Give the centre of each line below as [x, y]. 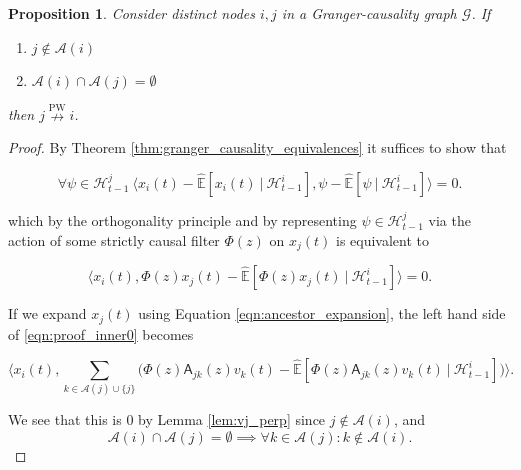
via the [449, 220]
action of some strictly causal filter [114, 239]
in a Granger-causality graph [369, 13]
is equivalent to [382, 239]
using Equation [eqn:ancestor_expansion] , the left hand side [322, 313]
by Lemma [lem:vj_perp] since [232, 419]
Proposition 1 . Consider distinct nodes [131, 13]
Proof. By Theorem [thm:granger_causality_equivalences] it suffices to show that [257, 147]
